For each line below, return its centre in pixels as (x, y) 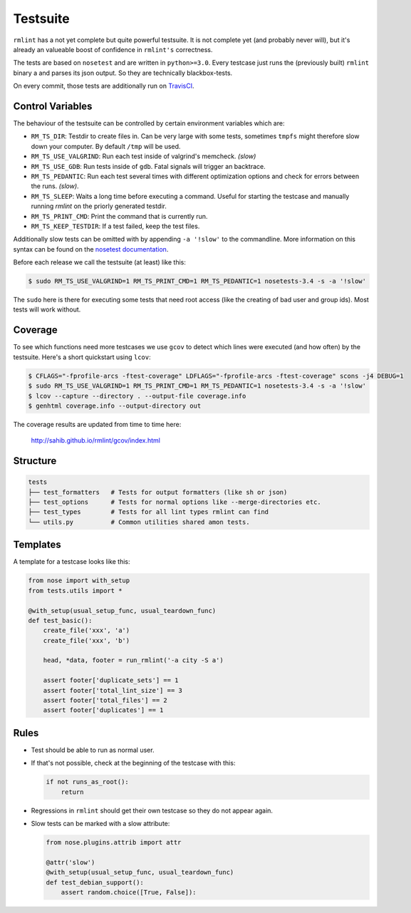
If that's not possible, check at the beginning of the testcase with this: (133, 763)
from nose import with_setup (79, 581)
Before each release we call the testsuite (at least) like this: (100, 262)
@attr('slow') (71, 862)
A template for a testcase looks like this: (72, 562)
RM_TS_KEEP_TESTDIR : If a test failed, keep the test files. (115, 226)
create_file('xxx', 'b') (87, 640)
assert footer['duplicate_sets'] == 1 (111, 680)
